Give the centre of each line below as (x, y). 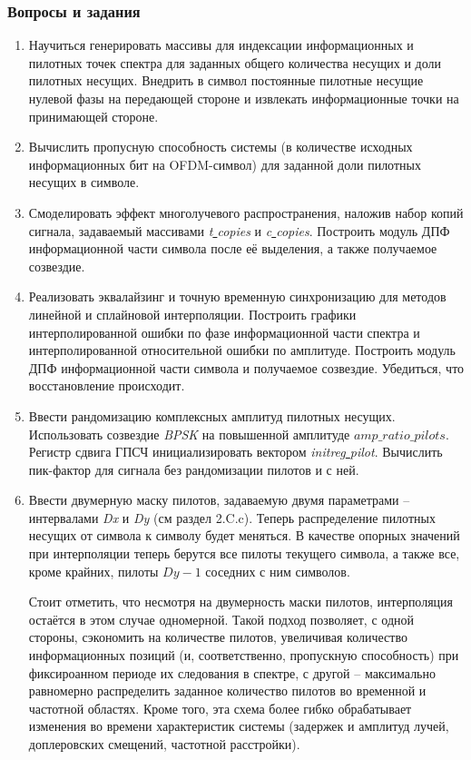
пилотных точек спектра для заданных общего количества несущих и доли (235, 62)
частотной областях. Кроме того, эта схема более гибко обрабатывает (220, 708)
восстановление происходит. (107, 385)
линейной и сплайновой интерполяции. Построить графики (192, 314)
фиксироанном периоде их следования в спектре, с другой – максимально (232, 672)
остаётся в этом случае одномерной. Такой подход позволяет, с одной (221, 619)
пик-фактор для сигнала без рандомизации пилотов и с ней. (194, 469)
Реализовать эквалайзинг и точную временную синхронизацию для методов (237, 296)
